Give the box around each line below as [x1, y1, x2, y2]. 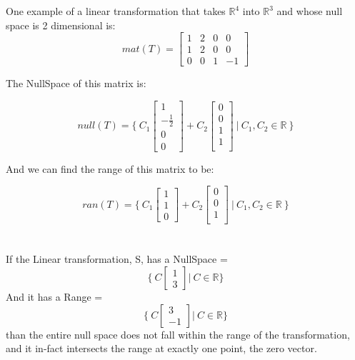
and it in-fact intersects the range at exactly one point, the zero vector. [6, 341, 317, 356]
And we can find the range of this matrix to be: [6, 161, 214, 176]
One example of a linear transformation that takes [6, 4, 226, 19]
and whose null [276, 4, 343, 19]
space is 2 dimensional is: [6, 17, 116, 32]
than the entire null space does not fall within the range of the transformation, [6, 326, 350, 341]
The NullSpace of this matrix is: [6, 76, 146, 91]
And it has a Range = [6, 289, 103, 304]
